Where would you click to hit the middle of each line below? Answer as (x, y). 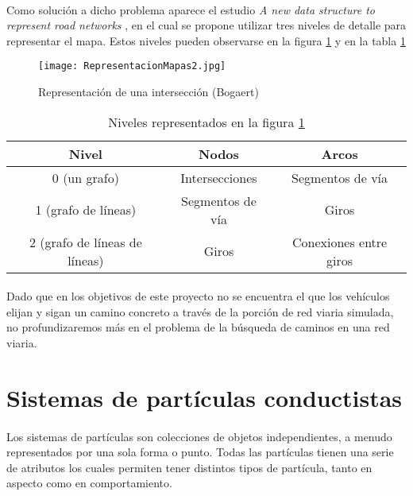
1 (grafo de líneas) (86, 210)
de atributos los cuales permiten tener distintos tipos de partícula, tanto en (189, 467)
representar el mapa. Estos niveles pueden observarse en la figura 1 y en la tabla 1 (206, 40)
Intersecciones (219, 177)
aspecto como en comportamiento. (89, 483)
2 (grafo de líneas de (85, 242)
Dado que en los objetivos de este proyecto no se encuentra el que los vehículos (198, 296)
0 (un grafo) (85, 177)
